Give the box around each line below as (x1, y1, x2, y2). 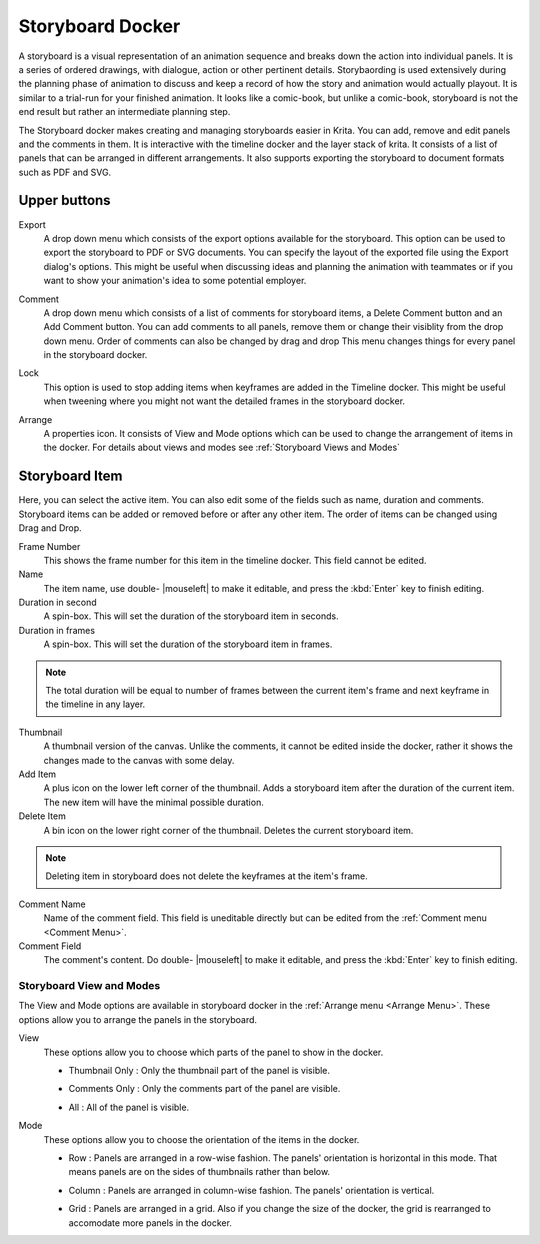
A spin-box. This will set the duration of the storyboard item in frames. (43, 638, 333, 650)
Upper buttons (18, 192, 111, 209)
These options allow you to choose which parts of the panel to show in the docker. (43, 1046, 384, 1058)
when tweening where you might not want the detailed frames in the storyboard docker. (43, 395, 405, 407)
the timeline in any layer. (45, 698, 146, 710)
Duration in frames (18, 624, 95, 636)
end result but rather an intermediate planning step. (18, 106, 231, 118)
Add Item (18, 768, 57, 780)
